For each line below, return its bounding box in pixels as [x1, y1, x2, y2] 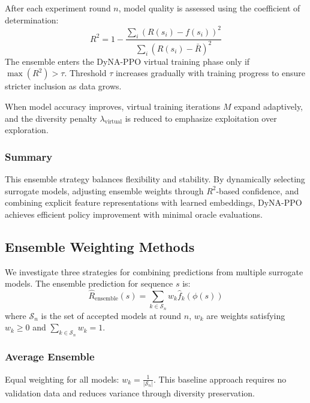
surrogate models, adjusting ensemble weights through [5, 184, 204, 197]
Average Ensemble [5, 349, 95, 364]
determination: [5, 13, 59, 26]
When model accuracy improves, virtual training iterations [5, 100, 221, 113]
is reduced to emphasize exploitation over [125, 112, 277, 124]
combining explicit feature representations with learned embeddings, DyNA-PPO [5, 196, 302, 209]
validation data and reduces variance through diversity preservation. [5, 387, 255, 399]
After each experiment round [5, 2, 111, 14]
